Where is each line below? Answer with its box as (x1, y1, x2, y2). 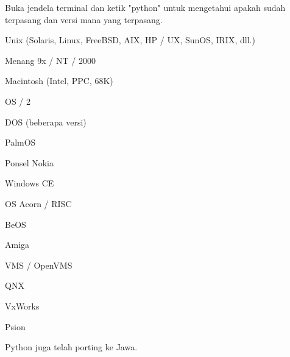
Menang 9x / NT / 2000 (5, 54, 96, 66)
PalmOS (5, 136, 36, 149)
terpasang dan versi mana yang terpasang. (5, 13, 163, 26)
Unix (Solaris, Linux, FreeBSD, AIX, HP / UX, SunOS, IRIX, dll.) (5, 34, 255, 46)
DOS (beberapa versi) (5, 115, 87, 128)
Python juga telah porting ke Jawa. (5, 341, 138, 353)
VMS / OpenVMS (5, 258, 72, 271)
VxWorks (5, 299, 40, 312)
